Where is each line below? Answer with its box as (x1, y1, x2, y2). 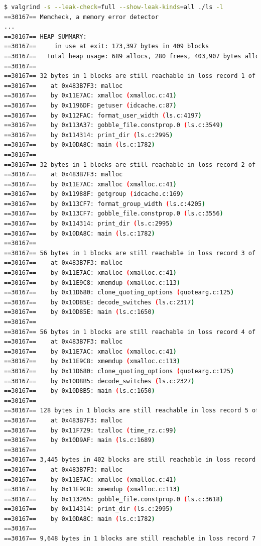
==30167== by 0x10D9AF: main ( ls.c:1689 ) (4, 436, 155, 444)
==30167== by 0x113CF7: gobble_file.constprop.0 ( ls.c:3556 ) (4, 210, 223, 217)
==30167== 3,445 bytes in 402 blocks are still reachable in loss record (4, 456, 256, 464)
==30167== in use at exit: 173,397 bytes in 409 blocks (4, 43, 209, 50)
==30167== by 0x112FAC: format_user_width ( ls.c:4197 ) (4, 112, 202, 119)
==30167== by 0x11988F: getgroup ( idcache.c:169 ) (4, 190, 184, 198)
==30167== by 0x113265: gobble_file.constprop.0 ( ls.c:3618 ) (4, 495, 223, 503)
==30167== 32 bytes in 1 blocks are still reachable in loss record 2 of (4, 161, 256, 168)
